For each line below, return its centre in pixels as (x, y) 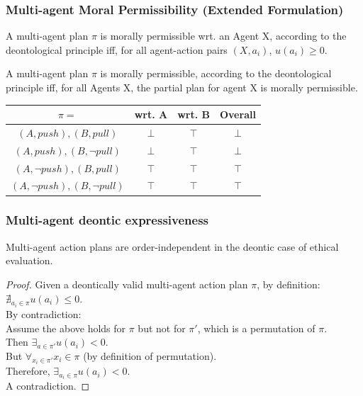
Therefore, (28, 371)
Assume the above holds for (66, 328)
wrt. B (194, 114)
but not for (162, 328)
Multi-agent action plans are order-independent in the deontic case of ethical (172, 246)
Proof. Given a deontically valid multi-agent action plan (127, 284)
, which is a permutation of (256, 328)
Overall (238, 114)
